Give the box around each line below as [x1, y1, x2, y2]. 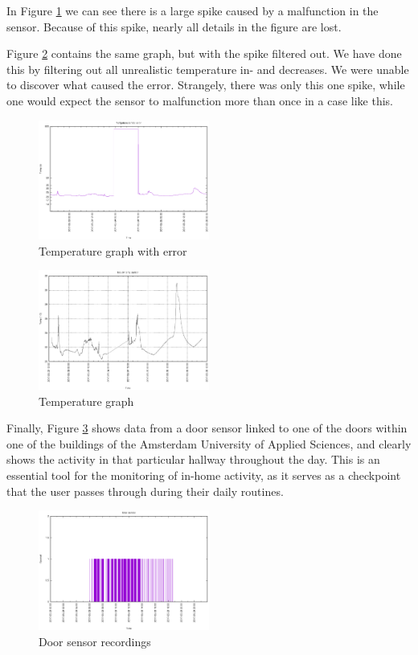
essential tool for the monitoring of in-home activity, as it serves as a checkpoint [6, 466, 401, 483]
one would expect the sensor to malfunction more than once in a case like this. [6, 92, 394, 108]
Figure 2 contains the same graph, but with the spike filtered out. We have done [6, 45, 402, 62]
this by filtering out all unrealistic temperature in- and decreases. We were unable [6, 60, 409, 77]
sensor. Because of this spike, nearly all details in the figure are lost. [6, 18, 342, 35]
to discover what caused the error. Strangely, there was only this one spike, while [6, 76, 405, 93]
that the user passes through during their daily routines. [6, 482, 284, 499]
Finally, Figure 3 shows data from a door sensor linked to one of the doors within [6, 420, 408, 436]
